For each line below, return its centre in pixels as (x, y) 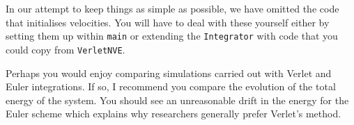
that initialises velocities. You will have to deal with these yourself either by (168, 22)
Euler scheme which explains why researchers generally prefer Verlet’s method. (174, 114)
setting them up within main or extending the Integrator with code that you (172, 36)
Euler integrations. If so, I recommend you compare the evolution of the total (171, 86)
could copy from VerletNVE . (66, 49)
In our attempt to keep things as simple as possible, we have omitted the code (172, 8)
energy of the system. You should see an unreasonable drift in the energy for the (177, 100)
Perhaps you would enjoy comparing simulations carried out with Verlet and (169, 73)
